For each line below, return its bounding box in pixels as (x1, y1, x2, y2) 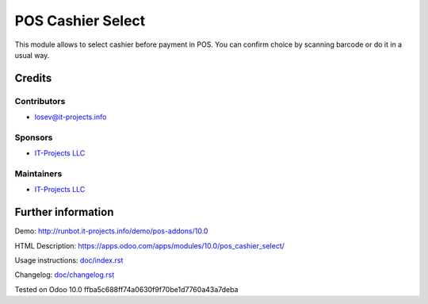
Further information (14, 206, 114, 219)
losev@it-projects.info (34, 112, 107, 122)
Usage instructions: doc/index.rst (14, 256, 124, 265)
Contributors (14, 95, 66, 106)
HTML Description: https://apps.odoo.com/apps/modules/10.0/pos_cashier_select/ (14, 241, 285, 250)
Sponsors (14, 132, 53, 143)
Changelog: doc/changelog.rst (14, 270, 115, 279)
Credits (14, 71, 52, 85)
